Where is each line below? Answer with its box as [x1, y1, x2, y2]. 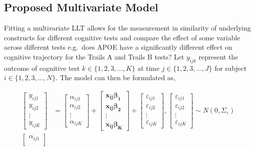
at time [137, 62, 160, 73]
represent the [198, 51, 238, 61]
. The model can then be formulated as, [55, 72, 176, 83]
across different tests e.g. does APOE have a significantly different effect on [4, 42, 232, 52]
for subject [214, 62, 247, 73]
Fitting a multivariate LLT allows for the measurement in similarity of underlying [4, 23, 251, 33]
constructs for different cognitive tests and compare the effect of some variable [4, 32, 240, 42]
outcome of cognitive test [4, 62, 80, 73]
